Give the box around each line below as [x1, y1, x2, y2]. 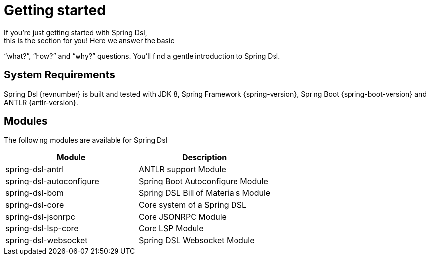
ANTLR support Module [139, 164, 226, 175]
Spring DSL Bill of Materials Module [139, 188, 271, 198]
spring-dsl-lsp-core [5, 223, 78, 234]
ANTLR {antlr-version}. [4, 98, 78, 107]
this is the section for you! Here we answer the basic [4, 36, 175, 45]
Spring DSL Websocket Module [139, 235, 255, 246]
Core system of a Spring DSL [139, 200, 246, 210]
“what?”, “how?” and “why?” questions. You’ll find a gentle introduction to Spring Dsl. [4, 51, 280, 60]
